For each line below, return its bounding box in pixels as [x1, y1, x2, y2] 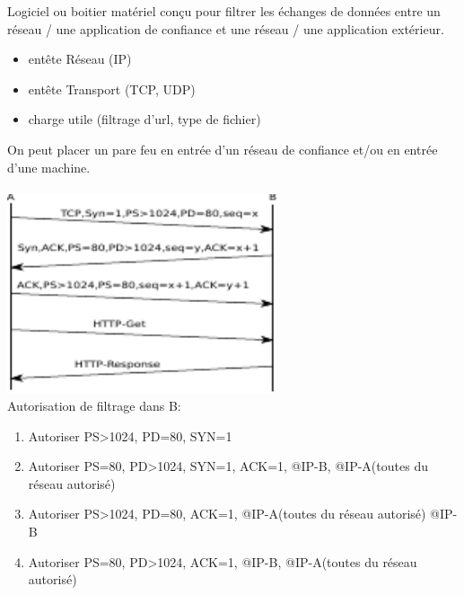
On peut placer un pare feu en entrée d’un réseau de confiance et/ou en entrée [7, 139, 438, 158]
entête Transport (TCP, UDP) [28, 79, 196, 98]
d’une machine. [7, 157, 91, 176]
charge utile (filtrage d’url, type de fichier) [28, 110, 261, 129]
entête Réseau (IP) [28, 49, 132, 68]
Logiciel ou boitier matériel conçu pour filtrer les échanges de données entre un [7, 2, 441, 20]
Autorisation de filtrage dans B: [7, 396, 181, 414]
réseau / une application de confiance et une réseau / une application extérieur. [7, 19, 444, 38]
